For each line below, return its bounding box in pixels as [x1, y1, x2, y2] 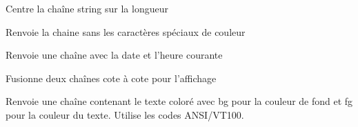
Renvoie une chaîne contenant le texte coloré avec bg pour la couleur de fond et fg [6, 94, 353, 108]
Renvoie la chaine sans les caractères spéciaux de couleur [6, 24, 246, 39]
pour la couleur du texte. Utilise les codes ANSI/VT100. [6, 107, 244, 121]
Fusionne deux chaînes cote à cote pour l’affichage [6, 70, 217, 85]
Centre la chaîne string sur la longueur [6, 1, 168, 15]
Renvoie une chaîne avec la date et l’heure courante [6, 48, 223, 62]
